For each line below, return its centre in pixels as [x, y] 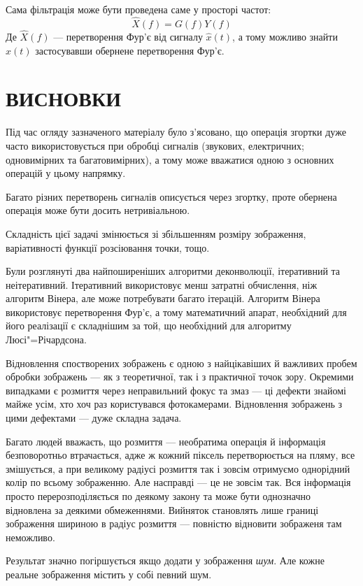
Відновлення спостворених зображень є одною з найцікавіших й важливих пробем [181, 363]
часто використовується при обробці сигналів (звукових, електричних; [155, 145]
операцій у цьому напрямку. [66, 173]
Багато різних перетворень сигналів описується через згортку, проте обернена [171, 196]
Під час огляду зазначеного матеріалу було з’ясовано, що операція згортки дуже [176, 132]
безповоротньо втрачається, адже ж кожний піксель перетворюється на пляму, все [180, 455]
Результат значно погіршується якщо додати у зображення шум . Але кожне [165, 560]
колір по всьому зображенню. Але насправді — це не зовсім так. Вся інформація [178, 482]
